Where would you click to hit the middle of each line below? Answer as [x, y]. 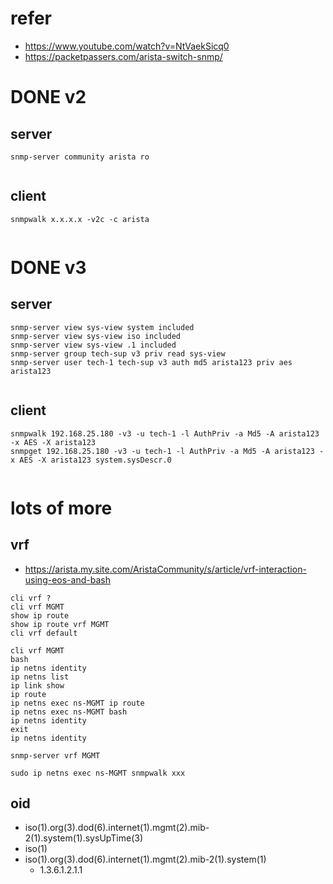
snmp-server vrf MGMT [55, 755]
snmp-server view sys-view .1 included [93, 345]
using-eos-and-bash [67, 579]
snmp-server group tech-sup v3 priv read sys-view [118, 353]
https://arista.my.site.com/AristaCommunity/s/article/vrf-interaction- [165, 569]
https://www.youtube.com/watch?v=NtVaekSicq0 [127, 46]
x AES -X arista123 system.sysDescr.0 [91, 460]
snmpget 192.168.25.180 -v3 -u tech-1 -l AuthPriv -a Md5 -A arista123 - [167, 451]
